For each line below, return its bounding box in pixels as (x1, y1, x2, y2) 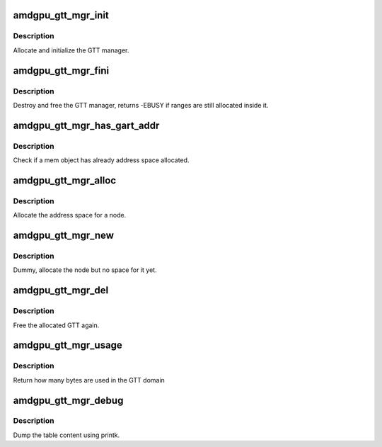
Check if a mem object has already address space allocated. (13, 156, 190, 164)
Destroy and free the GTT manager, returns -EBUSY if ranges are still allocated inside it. (13, 101, 269, 109)
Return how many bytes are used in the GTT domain (13, 375, 166, 384)
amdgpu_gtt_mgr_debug (13, 394, 124, 407)
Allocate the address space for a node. (13, 211, 127, 220)
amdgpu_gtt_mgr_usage (13, 339, 123, 351)
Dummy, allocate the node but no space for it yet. (13, 266, 157, 274)
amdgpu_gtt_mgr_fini (13, 64, 110, 77)
